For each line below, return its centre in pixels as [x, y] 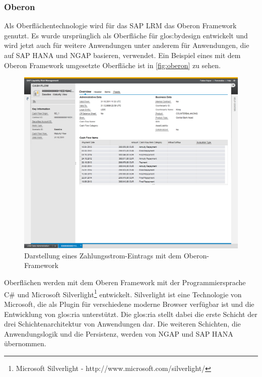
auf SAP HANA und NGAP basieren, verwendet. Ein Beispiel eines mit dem [122, 55]
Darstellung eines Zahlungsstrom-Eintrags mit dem [103, 255]
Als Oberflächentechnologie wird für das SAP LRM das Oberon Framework [120, 25]
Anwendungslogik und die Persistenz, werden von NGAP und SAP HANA [119, 333]
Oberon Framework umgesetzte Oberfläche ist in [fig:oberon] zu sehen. [112, 65]
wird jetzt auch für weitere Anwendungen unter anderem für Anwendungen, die [127, 45]
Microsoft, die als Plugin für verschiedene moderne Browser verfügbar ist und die [129, 304]
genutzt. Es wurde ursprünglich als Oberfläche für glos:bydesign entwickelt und [126, 35]
